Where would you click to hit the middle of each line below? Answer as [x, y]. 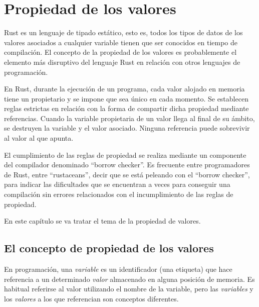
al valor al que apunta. [39, 138]
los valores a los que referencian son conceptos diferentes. [91, 298]
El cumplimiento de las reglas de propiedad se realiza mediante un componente [125, 155]
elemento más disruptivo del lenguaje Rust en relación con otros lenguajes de [122, 62]
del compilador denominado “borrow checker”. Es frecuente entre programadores [127, 165]
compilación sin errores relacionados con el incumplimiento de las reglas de [119, 194]
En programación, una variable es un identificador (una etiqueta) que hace [118, 269]
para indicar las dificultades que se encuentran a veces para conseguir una [117, 184]
